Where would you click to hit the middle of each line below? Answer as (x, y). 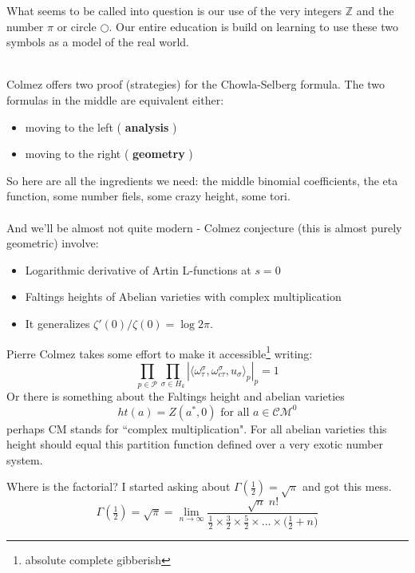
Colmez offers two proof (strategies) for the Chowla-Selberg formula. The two (196, 84)
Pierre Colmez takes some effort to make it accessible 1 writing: (160, 352)
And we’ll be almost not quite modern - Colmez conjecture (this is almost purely (204, 227)
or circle (77, 26)
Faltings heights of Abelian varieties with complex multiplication (183, 296)
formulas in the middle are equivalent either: (115, 99)
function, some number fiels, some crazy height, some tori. (148, 196)
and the (375, 10)
